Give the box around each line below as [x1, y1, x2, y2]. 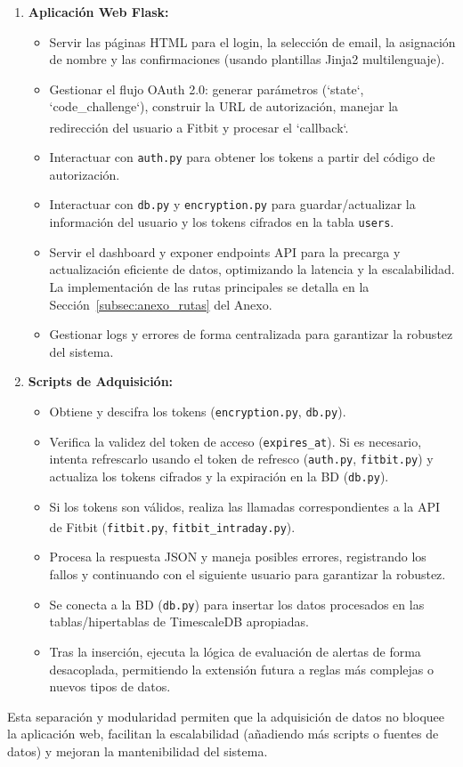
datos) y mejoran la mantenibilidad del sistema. [7, 741, 268, 760]
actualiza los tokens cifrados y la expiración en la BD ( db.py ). [49, 466, 389, 485]
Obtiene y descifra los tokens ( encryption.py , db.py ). [49, 401, 346, 420]
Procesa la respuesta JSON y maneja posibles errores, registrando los [49, 547, 426, 566]
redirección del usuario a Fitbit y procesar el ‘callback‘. [49, 117, 349, 136]
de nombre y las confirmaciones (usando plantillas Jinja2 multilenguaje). [49, 50, 445, 69]
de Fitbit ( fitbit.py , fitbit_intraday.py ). [49, 517, 296, 536]
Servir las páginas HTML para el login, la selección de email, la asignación [49, 32, 456, 51]
